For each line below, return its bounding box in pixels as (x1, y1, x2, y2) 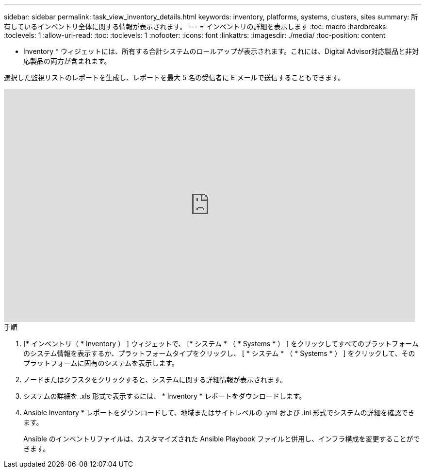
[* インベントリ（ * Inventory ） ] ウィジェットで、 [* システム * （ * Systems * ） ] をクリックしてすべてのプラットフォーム (23, 339, 419, 348)
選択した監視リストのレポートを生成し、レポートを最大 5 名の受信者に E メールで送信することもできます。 (4, 73, 345, 82)
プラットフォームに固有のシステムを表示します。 (23, 359, 179, 367)
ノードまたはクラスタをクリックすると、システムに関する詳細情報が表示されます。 (23, 375, 287, 384)
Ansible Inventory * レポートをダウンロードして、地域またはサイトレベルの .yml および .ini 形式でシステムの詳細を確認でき (23, 408, 415, 417)
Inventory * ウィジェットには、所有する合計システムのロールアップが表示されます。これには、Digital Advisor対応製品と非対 (23, 47, 419, 55)
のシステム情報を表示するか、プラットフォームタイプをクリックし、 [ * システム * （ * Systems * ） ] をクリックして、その (23, 349, 415, 357)
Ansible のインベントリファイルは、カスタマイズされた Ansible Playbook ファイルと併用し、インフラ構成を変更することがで (23, 435, 420, 443)
